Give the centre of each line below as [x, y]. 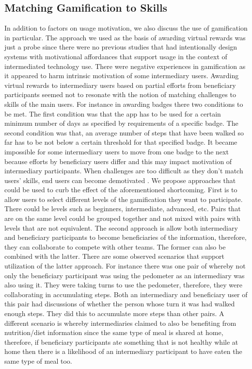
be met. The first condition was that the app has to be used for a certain [113, 113]
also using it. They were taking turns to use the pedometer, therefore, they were [123, 285]
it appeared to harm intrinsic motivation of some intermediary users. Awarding [122, 75]
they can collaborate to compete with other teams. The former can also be [115, 246]
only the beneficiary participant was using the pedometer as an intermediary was [125, 275]
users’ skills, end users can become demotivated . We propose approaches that [120, 180]
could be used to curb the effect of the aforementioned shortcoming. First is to [121, 190]
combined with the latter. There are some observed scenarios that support [115, 256]
